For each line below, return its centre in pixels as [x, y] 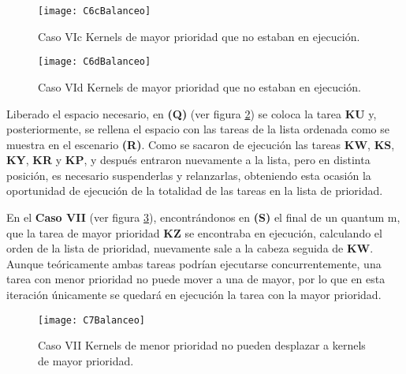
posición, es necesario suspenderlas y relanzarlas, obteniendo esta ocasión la [189, 175]
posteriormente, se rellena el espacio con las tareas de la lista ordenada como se [198, 129]
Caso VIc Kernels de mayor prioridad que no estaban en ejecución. [199, 36]
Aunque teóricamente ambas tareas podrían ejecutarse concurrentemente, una [194, 263]
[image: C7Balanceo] [92, 320]
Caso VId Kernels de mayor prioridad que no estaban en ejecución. [199, 86]
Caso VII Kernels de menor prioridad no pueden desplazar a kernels [202, 345]
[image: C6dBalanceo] [95, 62]
